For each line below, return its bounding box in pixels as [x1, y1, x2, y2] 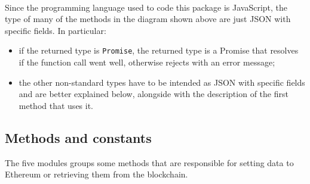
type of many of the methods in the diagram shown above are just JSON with [5, 13, 291, 25]
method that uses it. [19, 99, 94, 111]
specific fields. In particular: [5, 24, 106, 36]
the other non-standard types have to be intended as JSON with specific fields [19, 76, 305, 88]
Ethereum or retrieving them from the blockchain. [5, 168, 188, 180]
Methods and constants [5, 128, 152, 146]
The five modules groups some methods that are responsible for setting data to [5, 156, 294, 169]
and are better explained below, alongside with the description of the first [19, 88, 288, 100]
